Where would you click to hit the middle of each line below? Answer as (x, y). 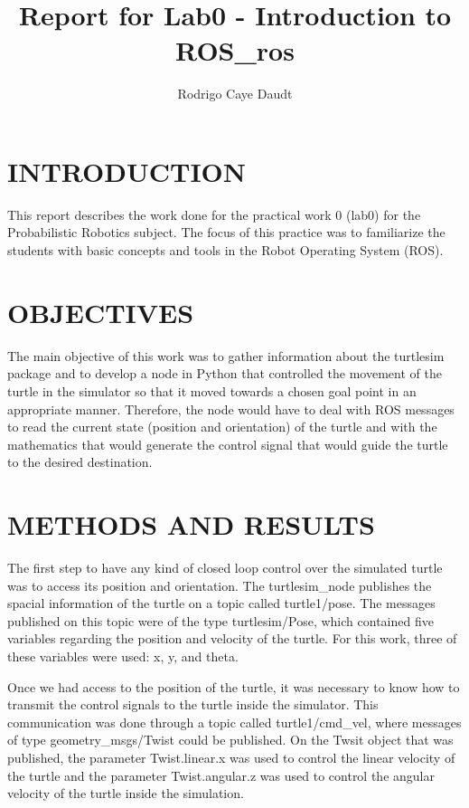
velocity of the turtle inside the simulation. (126, 793)
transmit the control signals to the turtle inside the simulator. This (193, 704)
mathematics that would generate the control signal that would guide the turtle (228, 444)
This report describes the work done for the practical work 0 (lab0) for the (214, 214)
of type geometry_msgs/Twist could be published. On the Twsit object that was (230, 740)
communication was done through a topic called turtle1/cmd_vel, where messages (234, 722)
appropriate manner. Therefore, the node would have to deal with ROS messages (231, 409)
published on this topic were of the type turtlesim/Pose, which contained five (220, 620)
